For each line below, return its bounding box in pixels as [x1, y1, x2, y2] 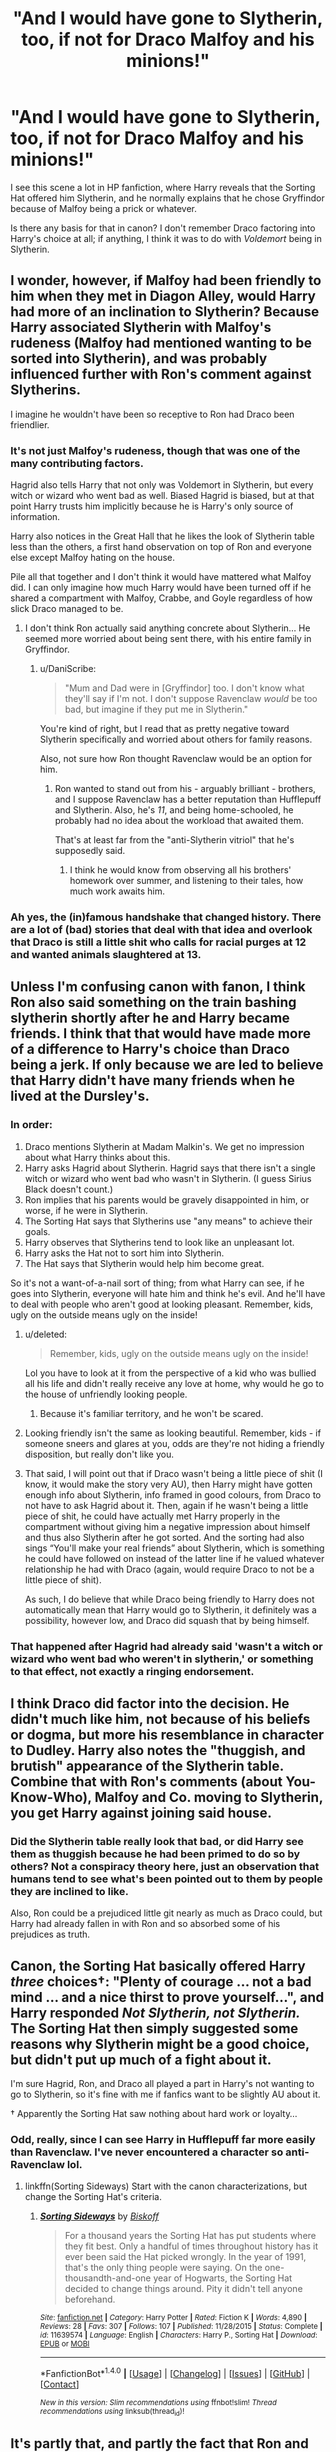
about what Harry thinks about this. [24, 1151, 171, 1163]
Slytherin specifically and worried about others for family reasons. [39, 733, 313, 746]
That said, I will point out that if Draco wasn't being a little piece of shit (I [24, 1467, 323, 1479]
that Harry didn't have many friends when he [10, 1072, 295, 1089]
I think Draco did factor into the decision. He [10, 1695, 290, 1712]
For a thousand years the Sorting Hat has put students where [64, 2230, 317, 2242]
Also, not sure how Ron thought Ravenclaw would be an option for [39, 753, 313, 765]
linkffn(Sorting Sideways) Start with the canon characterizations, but [24, 2180, 308, 2192]
